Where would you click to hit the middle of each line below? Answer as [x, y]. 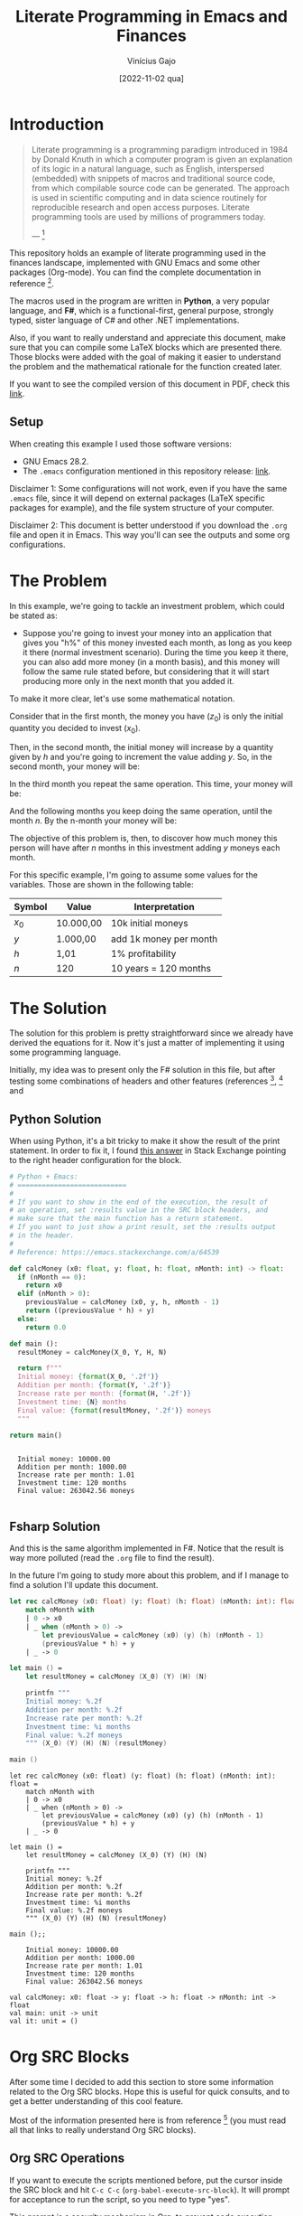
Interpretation [165, 907]
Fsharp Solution [55, 1526]
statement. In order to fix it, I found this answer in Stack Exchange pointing [148, 1150]
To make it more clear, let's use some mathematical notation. [122, 699]
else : [28, 1319]
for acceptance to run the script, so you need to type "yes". [119, 2199]
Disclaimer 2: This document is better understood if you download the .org [148, 525]
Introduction [57, 124]
